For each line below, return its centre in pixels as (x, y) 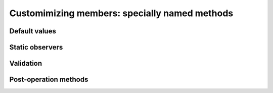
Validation (26, 63)
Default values (33, 31)
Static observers (36, 47)
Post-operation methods (49, 80)
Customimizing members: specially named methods (121, 13)
